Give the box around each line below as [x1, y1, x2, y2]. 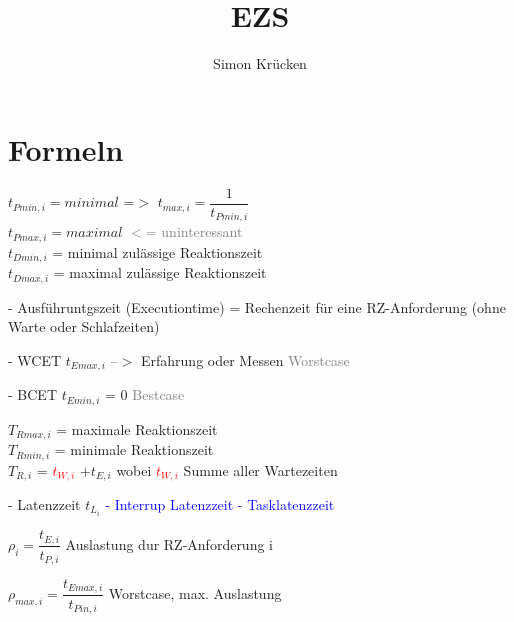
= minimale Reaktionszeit [54, 439, 214, 460]
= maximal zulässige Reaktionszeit [53, 262, 267, 283]
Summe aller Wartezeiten [183, 459, 338, 480]
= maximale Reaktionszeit [56, 418, 218, 439]
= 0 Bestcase [105, 384, 185, 405]
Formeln [8, 128, 124, 169]
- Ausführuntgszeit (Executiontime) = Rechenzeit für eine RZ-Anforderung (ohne [8, 296, 506, 317]
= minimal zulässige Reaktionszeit [52, 241, 263, 262]
